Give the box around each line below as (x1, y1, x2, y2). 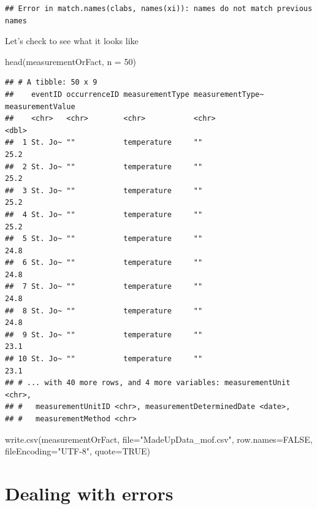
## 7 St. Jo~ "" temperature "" (5, 282, 203, 291)
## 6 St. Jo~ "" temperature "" (5, 258, 203, 267)
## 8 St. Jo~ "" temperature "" (5, 306, 203, 315)
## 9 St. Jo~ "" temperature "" (5, 330, 203, 339)
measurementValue (5, 102, 75, 111)
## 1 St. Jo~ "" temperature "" (5, 138, 203, 147)
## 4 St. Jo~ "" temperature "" (5, 210, 203, 219)
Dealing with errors (5, 480, 174, 505)
